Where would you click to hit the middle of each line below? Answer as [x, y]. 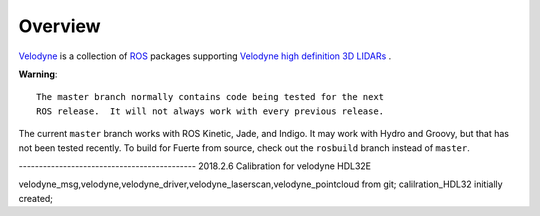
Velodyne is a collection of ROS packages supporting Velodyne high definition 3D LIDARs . [205, 56]
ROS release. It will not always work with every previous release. [210, 111]
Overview [59, 26]
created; [36, 198]
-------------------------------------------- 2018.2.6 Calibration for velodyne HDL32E [195, 166]
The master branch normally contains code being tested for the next [210, 97]
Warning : [38, 74]
